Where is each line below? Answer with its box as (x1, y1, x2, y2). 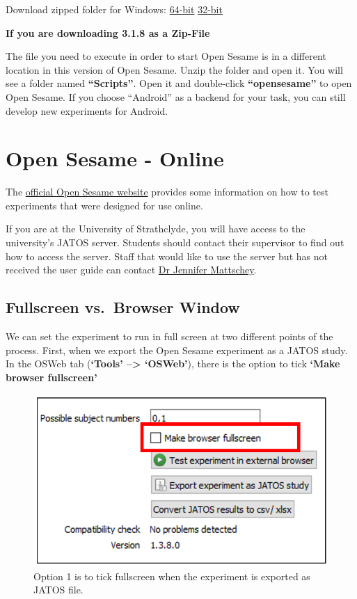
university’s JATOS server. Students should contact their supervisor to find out (6, 235, 344, 250)
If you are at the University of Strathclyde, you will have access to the (6, 221, 306, 236)
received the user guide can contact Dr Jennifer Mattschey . (6, 262, 257, 277)
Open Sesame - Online (6, 144, 224, 173)
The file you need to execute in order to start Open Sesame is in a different (6, 49, 326, 63)
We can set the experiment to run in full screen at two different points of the (6, 329, 333, 344)
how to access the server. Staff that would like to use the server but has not (6, 248, 328, 263)
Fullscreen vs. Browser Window (6, 296, 240, 318)
